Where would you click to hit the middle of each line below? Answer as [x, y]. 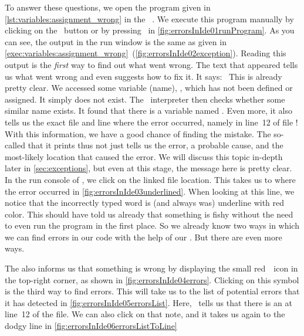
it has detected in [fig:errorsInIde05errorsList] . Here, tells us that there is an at [148, 302]
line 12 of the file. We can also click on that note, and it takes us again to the [145, 314]
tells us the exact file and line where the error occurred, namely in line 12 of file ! [151, 122]
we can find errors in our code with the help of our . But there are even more [143, 237]
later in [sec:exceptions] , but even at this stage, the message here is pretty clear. [148, 168]
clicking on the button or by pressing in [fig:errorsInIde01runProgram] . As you [150, 30]
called [15, 145]
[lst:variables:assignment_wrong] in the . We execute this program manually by [149, 18]
